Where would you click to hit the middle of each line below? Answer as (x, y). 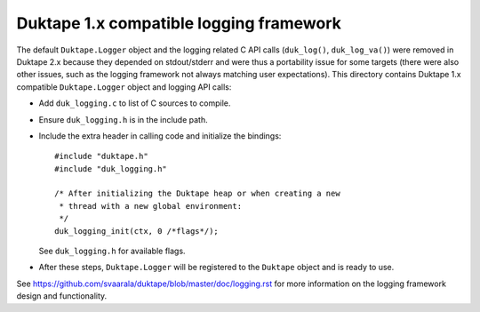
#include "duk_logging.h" (111, 168)
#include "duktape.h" (101, 156)
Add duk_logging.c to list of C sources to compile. (135, 103)
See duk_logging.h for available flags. (112, 251)
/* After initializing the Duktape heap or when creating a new (198, 194)
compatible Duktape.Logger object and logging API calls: (124, 87)
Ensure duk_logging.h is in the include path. (123, 119)
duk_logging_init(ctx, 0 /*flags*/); (137, 231)
